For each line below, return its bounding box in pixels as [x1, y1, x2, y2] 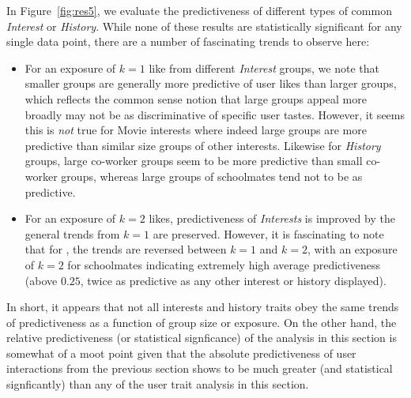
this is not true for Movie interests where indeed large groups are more [25, 122, 367, 138]
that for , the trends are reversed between [25, 241, 227, 257]
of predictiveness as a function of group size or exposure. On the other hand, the [6, 314, 397, 330]
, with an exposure [307, 241, 398, 257]
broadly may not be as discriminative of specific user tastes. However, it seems [25, 106, 405, 122]
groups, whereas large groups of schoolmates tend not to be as [61, 167, 363, 184]
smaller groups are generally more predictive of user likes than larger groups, [25, 75, 397, 92]
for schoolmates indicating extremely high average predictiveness [67, 256, 380, 272]
